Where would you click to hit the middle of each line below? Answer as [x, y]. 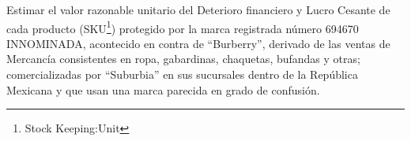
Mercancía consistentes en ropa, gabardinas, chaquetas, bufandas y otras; [183, 59]
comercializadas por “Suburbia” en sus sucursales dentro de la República [182, 74]
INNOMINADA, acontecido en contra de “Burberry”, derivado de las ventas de [198, 43]
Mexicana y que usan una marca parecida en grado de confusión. [163, 89]
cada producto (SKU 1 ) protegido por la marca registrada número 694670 [183, 27]
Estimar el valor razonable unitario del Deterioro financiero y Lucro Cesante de [198, 9]
